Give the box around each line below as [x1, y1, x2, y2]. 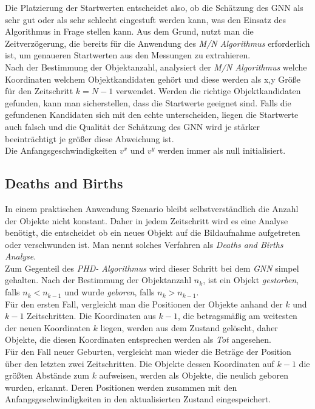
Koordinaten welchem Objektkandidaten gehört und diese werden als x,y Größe [5, 72, 300, 85]
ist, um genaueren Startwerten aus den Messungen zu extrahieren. [5, 49, 251, 61]
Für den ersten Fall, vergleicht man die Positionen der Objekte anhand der [5, 297, 283, 310]
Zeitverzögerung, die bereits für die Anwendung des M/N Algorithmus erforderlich [5, 36, 310, 49]
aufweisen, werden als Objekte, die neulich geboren [99, 369, 288, 382]
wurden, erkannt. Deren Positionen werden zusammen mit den [5, 380, 237, 393]
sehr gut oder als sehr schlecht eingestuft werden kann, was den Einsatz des [5, 13, 286, 26]
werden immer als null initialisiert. [157, 144, 286, 157]
